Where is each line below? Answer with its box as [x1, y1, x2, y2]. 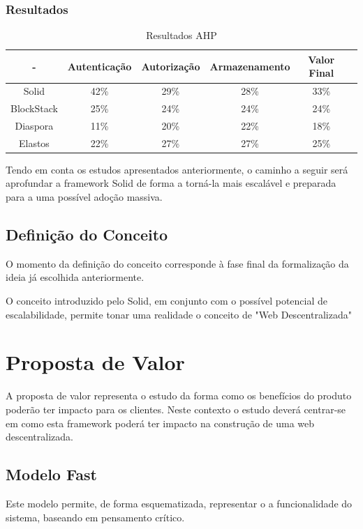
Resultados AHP [146, 28, 217, 43]
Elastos [18, 135, 50, 150]
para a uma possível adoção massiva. [6, 190, 163, 204]
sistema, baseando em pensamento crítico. [6, 509, 185, 524]
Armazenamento [209, 59, 290, 73]
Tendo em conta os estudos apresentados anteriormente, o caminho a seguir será [6, 162, 348, 176]
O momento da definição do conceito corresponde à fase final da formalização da [6, 256, 349, 270]
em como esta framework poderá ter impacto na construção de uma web [6, 415, 315, 430]
